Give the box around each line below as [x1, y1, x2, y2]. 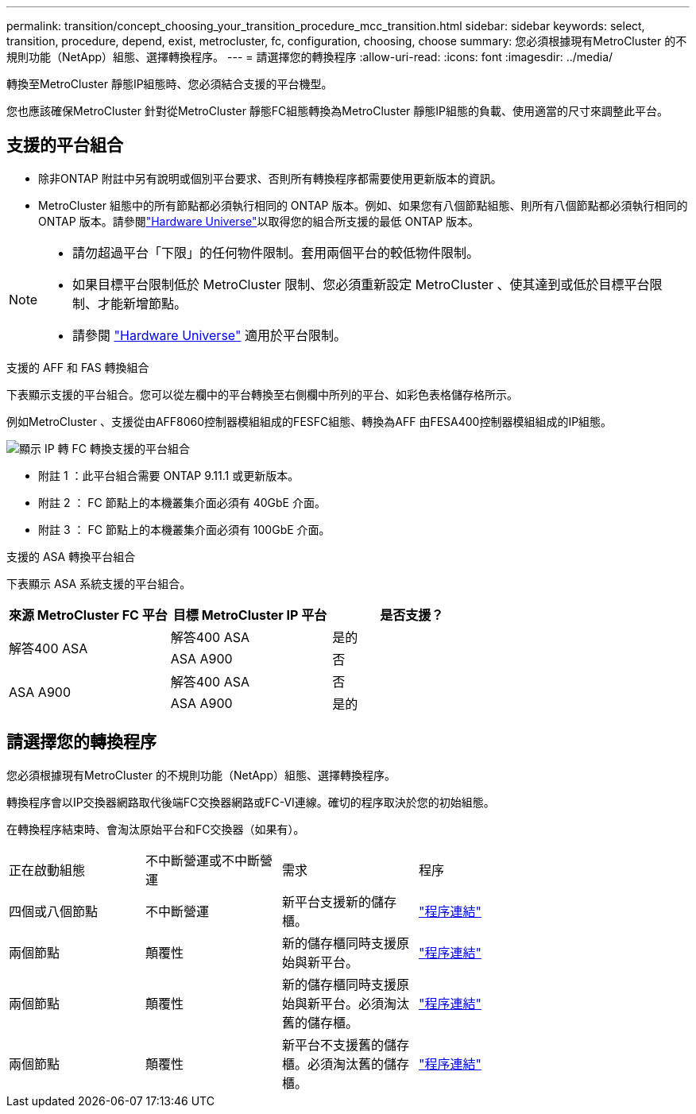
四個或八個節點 [9, 903, 99, 919]
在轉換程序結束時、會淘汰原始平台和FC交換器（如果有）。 [6, 822, 305, 836]
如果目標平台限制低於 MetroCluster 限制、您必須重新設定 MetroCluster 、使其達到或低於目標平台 [72, 276, 650, 292]
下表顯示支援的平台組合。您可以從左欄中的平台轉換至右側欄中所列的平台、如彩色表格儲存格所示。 [6, 387, 518, 401]
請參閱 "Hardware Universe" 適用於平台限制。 [72, 327, 346, 343]
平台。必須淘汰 [320, 995, 410, 1011]
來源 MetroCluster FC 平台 [9, 606, 168, 623]
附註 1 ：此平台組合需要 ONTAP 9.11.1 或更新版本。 [38, 468, 300, 482]
